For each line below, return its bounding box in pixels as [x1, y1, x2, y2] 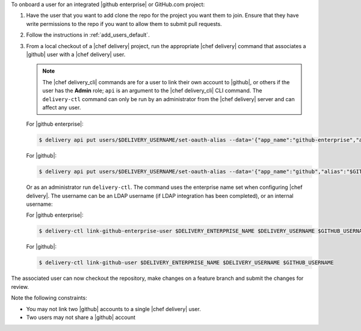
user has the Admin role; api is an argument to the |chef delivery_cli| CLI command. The [42, 87, 262, 94]
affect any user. [42, 104, 81, 111]
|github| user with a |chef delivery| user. [26, 51, 126, 58]
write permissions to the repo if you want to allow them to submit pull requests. [26, 20, 222, 27]
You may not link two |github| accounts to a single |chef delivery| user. [26, 305, 201, 312]
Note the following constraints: [11, 294, 87, 302]
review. [11, 283, 29, 290]
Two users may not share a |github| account [26, 314, 135, 321]
